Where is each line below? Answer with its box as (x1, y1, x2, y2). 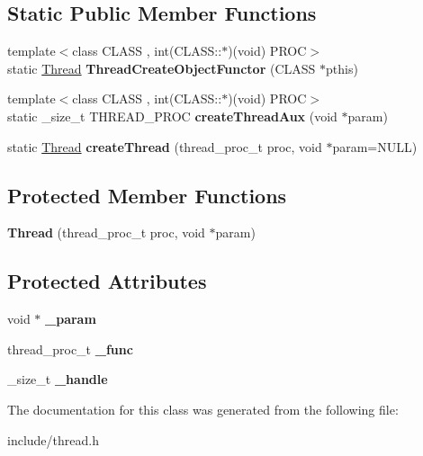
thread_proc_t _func (7, 339, 133, 358)
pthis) (325, 58, 358, 77)
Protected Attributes (7, 267, 207, 295)
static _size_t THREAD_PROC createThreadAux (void (7, 106, 337, 125)
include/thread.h (7, 430, 99, 449)
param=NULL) (332, 137, 418, 156)
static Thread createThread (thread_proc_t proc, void (7, 137, 322, 156)
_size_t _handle (7, 370, 108, 389)
